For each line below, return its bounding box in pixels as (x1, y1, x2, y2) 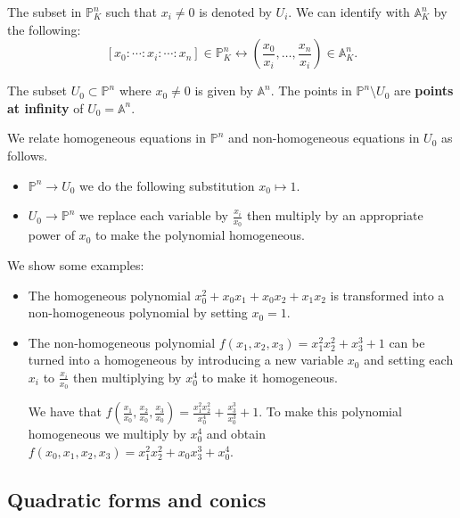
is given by (194, 81, 253, 100)
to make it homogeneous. (201, 367, 338, 386)
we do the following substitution (79, 176, 255, 194)
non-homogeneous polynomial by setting (28, 303, 248, 322)
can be (389, 333, 425, 351)
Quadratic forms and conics (7, 485, 267, 513)
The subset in (7, 3, 82, 21)
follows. (7, 145, 48, 164)
